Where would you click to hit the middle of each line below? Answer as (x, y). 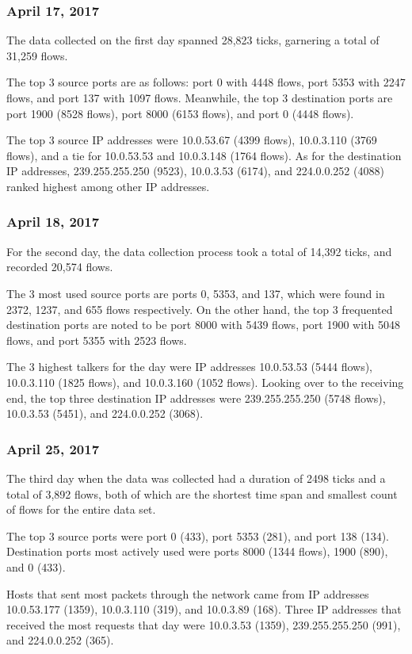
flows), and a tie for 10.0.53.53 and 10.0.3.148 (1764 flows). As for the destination (204, 155)
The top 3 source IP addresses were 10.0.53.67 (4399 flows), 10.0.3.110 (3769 (192, 140)
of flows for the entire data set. (81, 509)
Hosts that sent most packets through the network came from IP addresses (188, 593)
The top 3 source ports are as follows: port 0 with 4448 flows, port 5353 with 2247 (206, 82)
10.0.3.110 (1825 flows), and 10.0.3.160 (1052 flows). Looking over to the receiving (205, 382)
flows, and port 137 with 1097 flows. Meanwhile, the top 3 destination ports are (200, 98)
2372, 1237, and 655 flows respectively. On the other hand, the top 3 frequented (200, 309)
